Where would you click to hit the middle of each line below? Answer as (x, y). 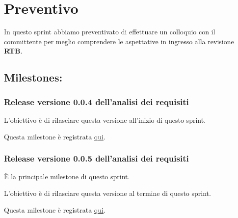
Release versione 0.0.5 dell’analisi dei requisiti (96, 158)
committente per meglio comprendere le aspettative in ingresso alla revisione (119, 41)
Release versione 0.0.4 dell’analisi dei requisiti (96, 101)
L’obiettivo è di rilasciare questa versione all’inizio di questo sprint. (105, 120)
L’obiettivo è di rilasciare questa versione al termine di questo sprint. (107, 193)
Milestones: (33, 77)
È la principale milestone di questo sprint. (67, 177)
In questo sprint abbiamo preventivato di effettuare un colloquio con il (110, 32)
